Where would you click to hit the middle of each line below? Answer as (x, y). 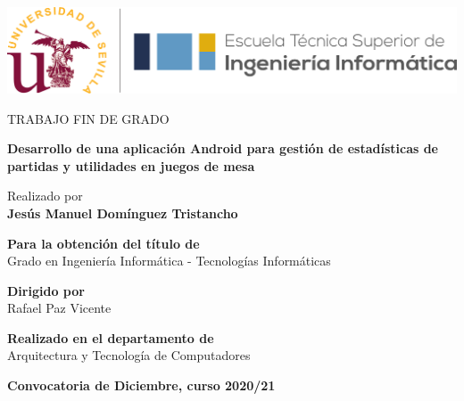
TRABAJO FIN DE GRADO (88, 118)
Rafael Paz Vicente (59, 308)
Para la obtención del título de (104, 243)
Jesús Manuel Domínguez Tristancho (123, 213)
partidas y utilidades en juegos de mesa (131, 165)
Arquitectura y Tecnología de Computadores (129, 355)
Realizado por (45, 196)
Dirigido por (46, 290)
